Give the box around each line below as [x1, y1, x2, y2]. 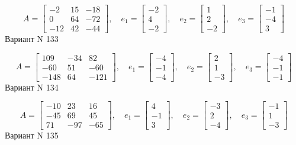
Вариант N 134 [5, 80, 59, 93]
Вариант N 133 [5, 33, 59, 45]
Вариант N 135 [5, 129, 59, 141]
